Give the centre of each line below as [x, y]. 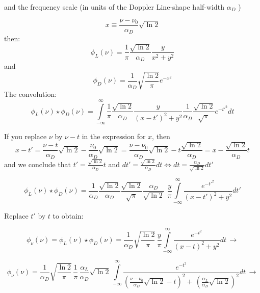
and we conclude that [38, 164]
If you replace [25, 136]
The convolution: [31, 94]
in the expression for [114, 136]
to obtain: [68, 215]
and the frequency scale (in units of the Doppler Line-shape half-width [114, 7]
